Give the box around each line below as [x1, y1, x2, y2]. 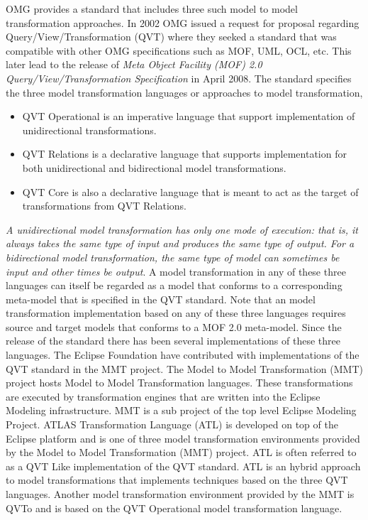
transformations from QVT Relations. [22, 198, 186, 213]
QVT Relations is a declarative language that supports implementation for [22, 146, 347, 161]
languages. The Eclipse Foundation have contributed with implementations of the [6, 347, 359, 362]
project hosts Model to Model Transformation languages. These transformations [6, 375, 353, 390]
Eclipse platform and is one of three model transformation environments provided [6, 430, 360, 445]
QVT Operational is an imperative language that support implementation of [22, 109, 355, 124]
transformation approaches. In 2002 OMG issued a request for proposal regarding [6, 15, 359, 30]
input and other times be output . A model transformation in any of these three [6, 264, 346, 278]
